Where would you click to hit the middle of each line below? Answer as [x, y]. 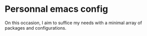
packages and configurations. [36, 28]
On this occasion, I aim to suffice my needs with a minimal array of [73, 23]
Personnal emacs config [56, 9]
